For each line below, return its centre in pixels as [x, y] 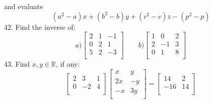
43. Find [17, 64]
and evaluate [24, 6]
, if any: [68, 64]
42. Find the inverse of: [40, 27]
